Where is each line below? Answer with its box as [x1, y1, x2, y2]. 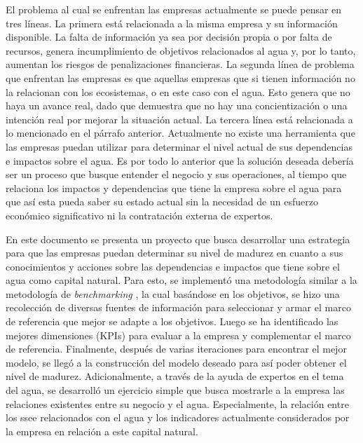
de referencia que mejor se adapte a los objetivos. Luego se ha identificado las [6, 314, 338, 329]
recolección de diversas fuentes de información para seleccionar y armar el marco [6, 300, 351, 315]
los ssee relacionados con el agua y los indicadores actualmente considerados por [6, 410, 350, 425]
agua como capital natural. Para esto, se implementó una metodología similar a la [6, 273, 357, 287]
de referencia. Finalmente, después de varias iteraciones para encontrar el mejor [6, 341, 347, 356]
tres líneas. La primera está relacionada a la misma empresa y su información [6, 15, 338, 30]
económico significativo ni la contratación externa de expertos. [6, 207, 273, 222]
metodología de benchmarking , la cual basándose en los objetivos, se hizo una [6, 286, 340, 301]
